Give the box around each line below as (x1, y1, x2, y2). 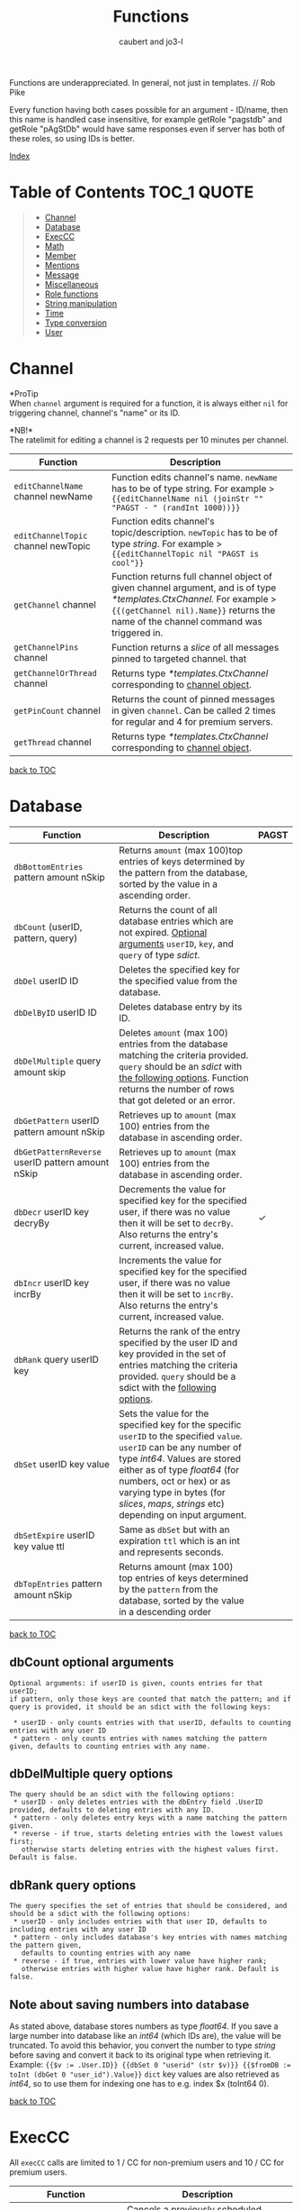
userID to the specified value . (118, 1429, 243, 1442)
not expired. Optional (118, 926, 208, 938)
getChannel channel (13, 598, 96, 610)
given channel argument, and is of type (111, 581, 277, 594)
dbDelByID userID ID (13, 1006, 97, 1018)
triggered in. (111, 626, 164, 639)
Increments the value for (118, 1254, 222, 1266)
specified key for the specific (118, 1418, 242, 1430)
